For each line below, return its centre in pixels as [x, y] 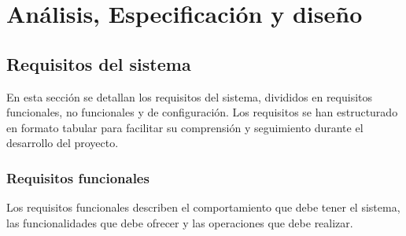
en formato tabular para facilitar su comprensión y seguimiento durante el [185, 127]
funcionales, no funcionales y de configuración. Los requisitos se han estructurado [202, 112]
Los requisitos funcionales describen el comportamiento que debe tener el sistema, [203, 207]
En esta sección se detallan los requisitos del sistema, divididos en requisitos [190, 96]
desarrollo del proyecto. [63, 143]
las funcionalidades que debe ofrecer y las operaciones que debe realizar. [180, 222]
